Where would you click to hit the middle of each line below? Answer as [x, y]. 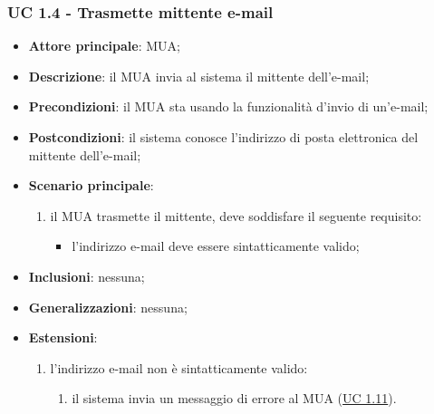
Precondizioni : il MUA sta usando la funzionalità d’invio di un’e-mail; [228, 106]
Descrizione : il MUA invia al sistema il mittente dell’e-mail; [199, 76]
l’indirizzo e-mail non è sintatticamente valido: [179, 367]
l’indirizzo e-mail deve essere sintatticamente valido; [216, 246]
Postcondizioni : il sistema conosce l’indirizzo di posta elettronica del [223, 137]
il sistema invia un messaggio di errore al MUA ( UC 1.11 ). [234, 398]
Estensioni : [63, 337]
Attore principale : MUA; [104, 46]
